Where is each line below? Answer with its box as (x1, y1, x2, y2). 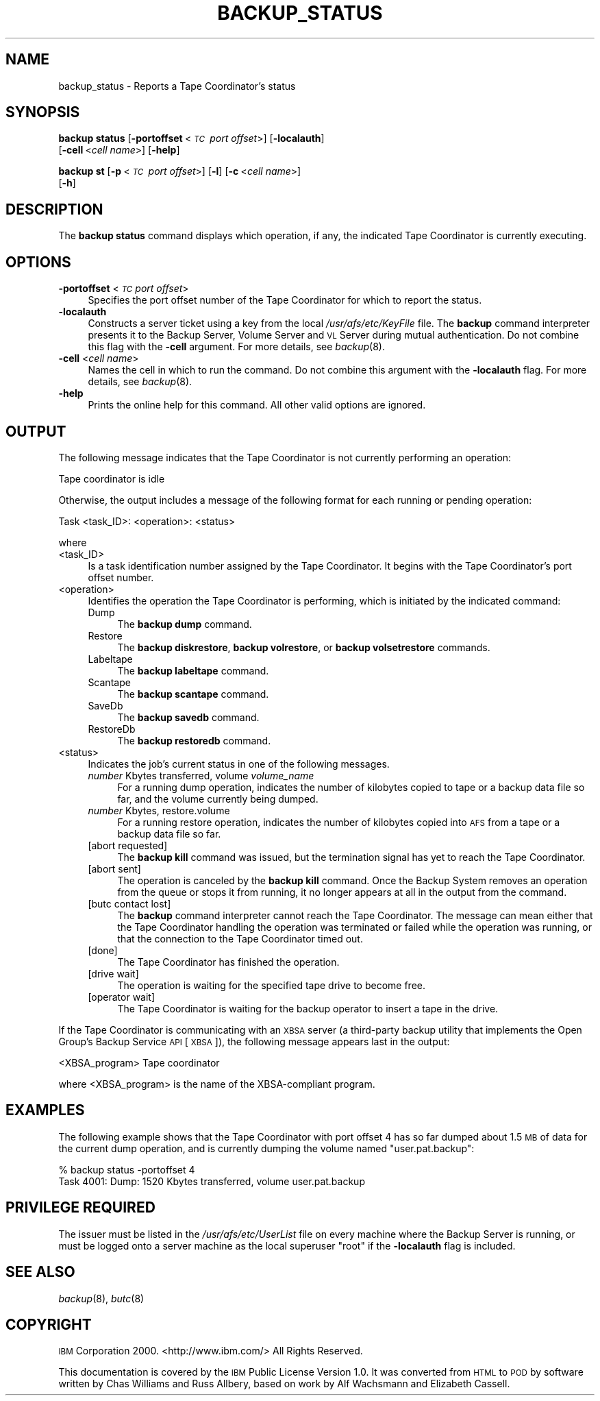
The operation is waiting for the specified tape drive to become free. (117, 979, 426, 991)
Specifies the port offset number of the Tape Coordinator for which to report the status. (88, 294, 482, 306)
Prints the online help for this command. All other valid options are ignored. (88, 399, 426, 411)
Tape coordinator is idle (58, 472, 165, 485)
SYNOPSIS (5, 103, 80, 121)
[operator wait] (88, 990, 155, 1003)
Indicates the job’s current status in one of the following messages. (88, 757, 390, 770)
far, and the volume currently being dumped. (117, 792, 318, 805)
